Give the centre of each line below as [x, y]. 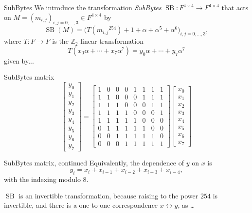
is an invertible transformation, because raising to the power [108, 195]
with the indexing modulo [42, 179]
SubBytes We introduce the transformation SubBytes [83, 7]
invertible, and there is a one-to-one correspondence [81, 205]
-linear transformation [111, 41]
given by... [19, 60]
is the [60, 41]
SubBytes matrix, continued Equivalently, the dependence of [94, 162]
